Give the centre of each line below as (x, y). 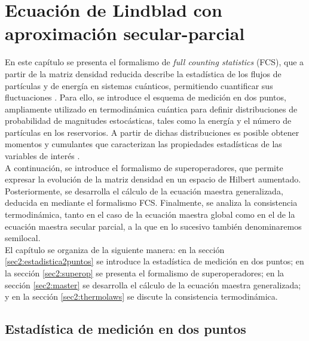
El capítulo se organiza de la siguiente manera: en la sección (115, 249)
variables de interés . (42, 156)
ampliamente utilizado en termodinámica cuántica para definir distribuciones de (151, 109)
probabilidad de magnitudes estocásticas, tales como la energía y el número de (148, 121)
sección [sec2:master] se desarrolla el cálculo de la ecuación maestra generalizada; (153, 284)
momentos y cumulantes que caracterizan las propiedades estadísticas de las (143, 144)
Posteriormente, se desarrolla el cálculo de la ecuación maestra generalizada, (144, 191)
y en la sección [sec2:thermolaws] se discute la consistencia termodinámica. (141, 296)
